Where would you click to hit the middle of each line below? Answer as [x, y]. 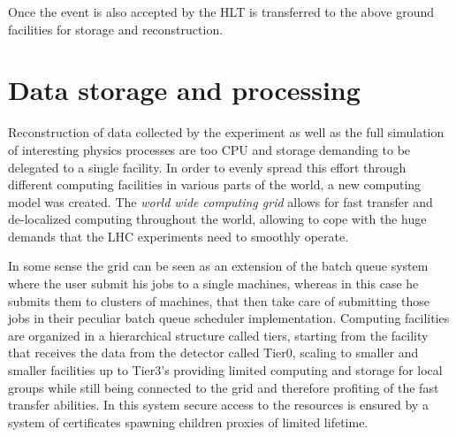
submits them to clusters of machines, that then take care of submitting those [219, 300]
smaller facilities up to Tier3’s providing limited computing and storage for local [225, 370]
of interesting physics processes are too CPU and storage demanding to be [209, 149]
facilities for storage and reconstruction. [116, 29]
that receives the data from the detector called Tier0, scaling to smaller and [213, 353]
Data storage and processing [184, 90]
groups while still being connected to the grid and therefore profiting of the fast [224, 387]
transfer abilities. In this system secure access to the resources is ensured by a [218, 405]
